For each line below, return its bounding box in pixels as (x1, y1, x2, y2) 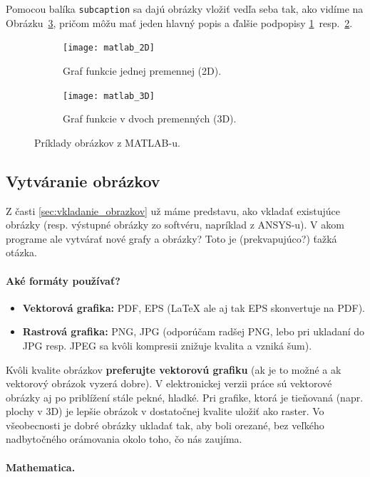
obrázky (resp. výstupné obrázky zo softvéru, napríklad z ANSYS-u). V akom (6, 217, 344, 232)
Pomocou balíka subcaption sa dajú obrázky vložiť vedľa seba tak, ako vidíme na (6, 1, 364, 16)
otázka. (6, 245, 37, 260)
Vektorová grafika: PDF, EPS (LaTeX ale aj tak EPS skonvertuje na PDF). (22, 300, 365, 315)
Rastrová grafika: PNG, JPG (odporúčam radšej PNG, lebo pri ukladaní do (22, 324, 365, 339)
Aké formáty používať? (6, 273, 120, 288)
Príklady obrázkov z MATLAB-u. (34, 135, 180, 150)
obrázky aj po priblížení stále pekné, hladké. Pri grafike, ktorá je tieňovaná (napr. (6, 389, 364, 404)
